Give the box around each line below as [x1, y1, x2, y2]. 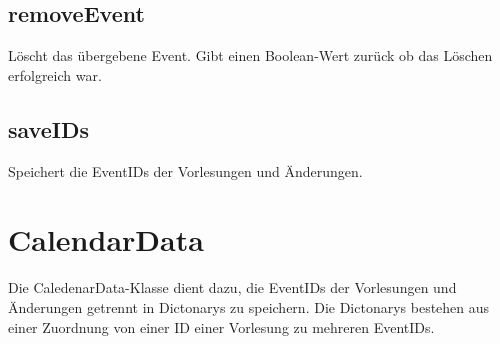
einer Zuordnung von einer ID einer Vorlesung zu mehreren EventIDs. [8, 316, 435, 337]
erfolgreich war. [8, 64, 102, 85]
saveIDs [8, 113, 89, 144]
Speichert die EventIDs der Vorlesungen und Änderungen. [8, 160, 363, 181]
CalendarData [8, 219, 204, 260]
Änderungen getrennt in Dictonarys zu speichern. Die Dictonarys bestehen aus [8, 296, 490, 317]
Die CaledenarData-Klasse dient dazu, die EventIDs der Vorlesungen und [8, 277, 457, 298]
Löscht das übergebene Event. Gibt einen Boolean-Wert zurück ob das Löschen [8, 45, 493, 66]
